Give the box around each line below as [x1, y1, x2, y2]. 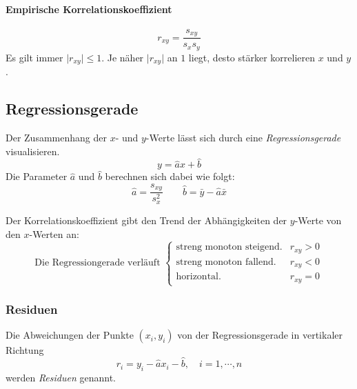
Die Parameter [6, 169, 68, 183]
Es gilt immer [6, 50, 63, 64]
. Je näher [101, 50, 144, 64]
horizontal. [176, 272, 221, 282]
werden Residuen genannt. [6, 370, 116, 384]
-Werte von [294, 212, 342, 227]
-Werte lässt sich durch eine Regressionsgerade [145, 130, 341, 144]
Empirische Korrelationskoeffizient [6, 1, 172, 16]
